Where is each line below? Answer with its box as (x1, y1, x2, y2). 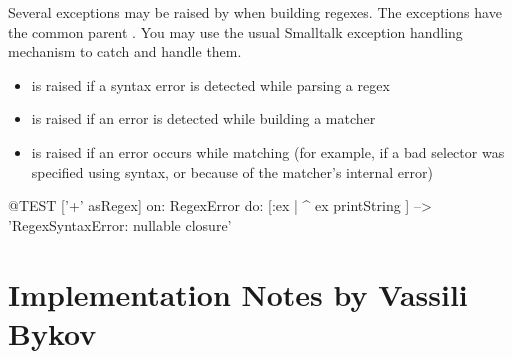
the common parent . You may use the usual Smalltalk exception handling (8, 21, 463, 42)
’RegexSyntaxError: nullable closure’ (8, 214, 232, 235)
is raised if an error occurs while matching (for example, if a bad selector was (31, 141, 505, 162)
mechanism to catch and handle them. (8, 41, 242, 62)
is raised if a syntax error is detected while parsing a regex (31, 74, 390, 95)
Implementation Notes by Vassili (8, 273, 468, 314)
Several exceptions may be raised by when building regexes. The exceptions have (8, 2, 502, 22)
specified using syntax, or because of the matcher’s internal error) (31, 161, 433, 182)
